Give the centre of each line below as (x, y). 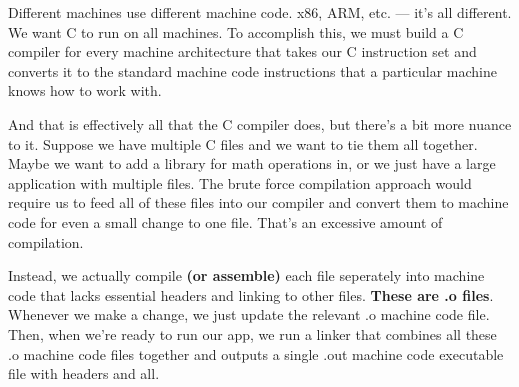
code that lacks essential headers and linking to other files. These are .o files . (251, 294)
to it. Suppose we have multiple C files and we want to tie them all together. (243, 143)
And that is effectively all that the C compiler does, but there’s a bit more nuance (260, 123)
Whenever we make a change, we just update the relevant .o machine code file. (249, 314)
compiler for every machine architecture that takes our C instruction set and (242, 51)
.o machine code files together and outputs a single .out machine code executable (256, 353)
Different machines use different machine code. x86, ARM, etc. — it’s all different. (260, 12)
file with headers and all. (84, 373)
